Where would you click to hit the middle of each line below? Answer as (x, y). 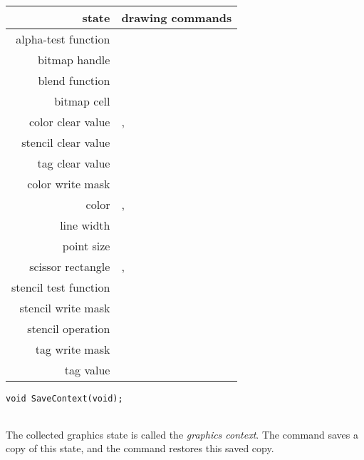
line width (85, 225)
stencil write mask (65, 308)
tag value (87, 370)
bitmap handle (74, 60)
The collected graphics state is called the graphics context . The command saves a (182, 434)
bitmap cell (82, 101)
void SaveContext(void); (64, 399)
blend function (74, 80)
